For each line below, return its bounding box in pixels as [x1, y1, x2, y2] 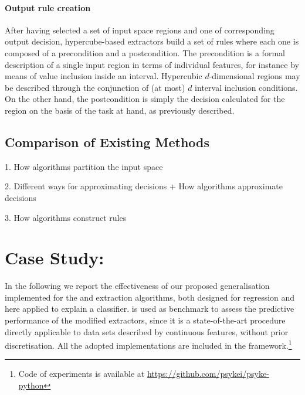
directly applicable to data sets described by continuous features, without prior [5, 325, 289, 338]
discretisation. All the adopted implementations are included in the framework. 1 [5, 338, 292, 351]
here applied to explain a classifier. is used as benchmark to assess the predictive [5, 302, 294, 315]
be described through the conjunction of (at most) [5, 81, 185, 93]
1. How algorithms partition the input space [5, 160, 163, 172]
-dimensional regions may [209, 70, 300, 82]
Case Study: [5, 246, 104, 270]
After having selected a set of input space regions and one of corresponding [5, 23, 274, 36]
